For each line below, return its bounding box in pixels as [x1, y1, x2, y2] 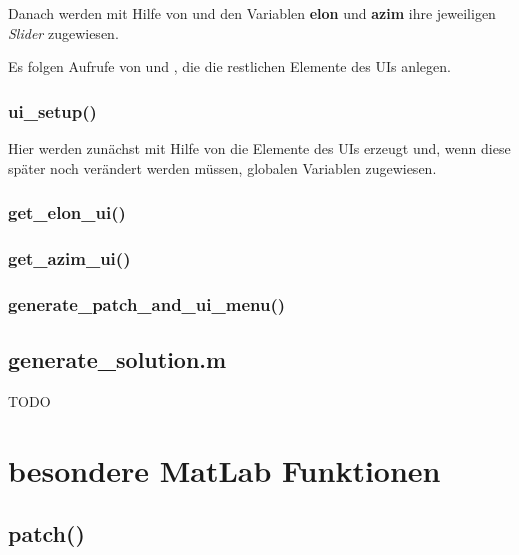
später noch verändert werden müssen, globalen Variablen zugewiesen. [8, 157, 437, 178]
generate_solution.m [8, 344, 227, 375]
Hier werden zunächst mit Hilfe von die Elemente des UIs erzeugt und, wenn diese [8, 138, 511, 158]
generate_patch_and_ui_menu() [8, 291, 286, 316]
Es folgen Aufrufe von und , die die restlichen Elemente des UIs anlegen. [8, 56, 451, 77]
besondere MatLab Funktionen [8, 449, 441, 490]
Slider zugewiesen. [8, 22, 119, 43]
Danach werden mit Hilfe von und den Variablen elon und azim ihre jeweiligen [8, 3, 496, 23]
